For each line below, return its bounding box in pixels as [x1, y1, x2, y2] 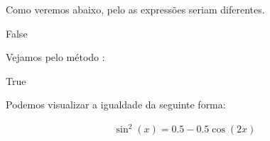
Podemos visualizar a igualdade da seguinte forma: [6, 97, 226, 112]
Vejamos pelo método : [6, 50, 105, 64]
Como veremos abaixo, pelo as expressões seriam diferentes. [6, 2, 265, 16]
